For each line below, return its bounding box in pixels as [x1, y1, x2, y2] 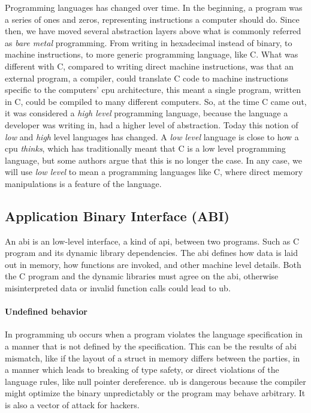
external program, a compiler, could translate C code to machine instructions [5, 71, 288, 84]
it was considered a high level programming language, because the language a [5, 107, 288, 119]
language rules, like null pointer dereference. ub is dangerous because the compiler [5, 375, 306, 387]
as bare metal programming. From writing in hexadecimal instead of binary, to [5, 36, 292, 49]
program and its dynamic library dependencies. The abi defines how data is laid [5, 246, 298, 259]
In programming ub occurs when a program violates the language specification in [5, 328, 303, 340]
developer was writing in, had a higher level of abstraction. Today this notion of [5, 118, 298, 131]
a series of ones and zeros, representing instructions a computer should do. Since [5, 13, 300, 25]
